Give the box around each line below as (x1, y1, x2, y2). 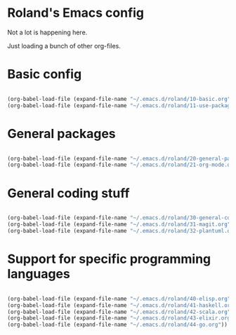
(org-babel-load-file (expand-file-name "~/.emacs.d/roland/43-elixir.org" (7, 315, 234, 322)
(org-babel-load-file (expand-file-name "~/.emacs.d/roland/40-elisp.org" (7, 295, 231, 302)
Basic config (7, 67, 82, 82)
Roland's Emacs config (7, 5, 145, 21)
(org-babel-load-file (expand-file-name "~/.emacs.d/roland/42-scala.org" (7, 308, 231, 315)
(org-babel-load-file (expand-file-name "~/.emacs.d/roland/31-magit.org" (7, 221, 231, 228)
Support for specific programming (7, 251, 211, 267)
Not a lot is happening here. (7, 28, 88, 36)
